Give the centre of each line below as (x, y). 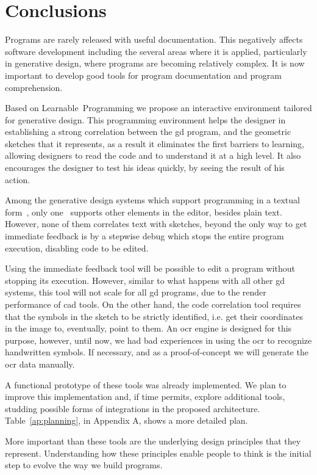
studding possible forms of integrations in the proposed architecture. (133, 408)
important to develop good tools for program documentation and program (143, 75)
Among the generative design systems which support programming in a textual (152, 200)
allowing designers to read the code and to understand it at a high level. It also (153, 155)
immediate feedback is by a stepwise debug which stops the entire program (144, 236)
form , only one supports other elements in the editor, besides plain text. (144, 212)
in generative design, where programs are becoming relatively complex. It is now (155, 63)
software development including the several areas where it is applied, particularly (156, 51)
